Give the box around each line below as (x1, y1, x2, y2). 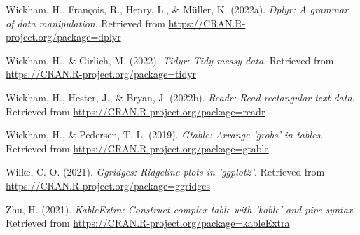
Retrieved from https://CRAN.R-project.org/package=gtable (6, 141, 269, 155)
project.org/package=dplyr (6, 29, 121, 44)
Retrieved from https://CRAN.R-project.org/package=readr (6, 104, 265, 118)
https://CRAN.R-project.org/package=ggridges (6, 178, 210, 192)
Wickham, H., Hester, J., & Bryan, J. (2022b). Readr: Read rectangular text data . (6, 90, 355, 104)
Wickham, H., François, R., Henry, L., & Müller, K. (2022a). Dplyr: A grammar (6, 2, 349, 16)
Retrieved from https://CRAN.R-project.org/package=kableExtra (6, 215, 290, 230)
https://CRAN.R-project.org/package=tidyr (6, 66, 197, 81)
